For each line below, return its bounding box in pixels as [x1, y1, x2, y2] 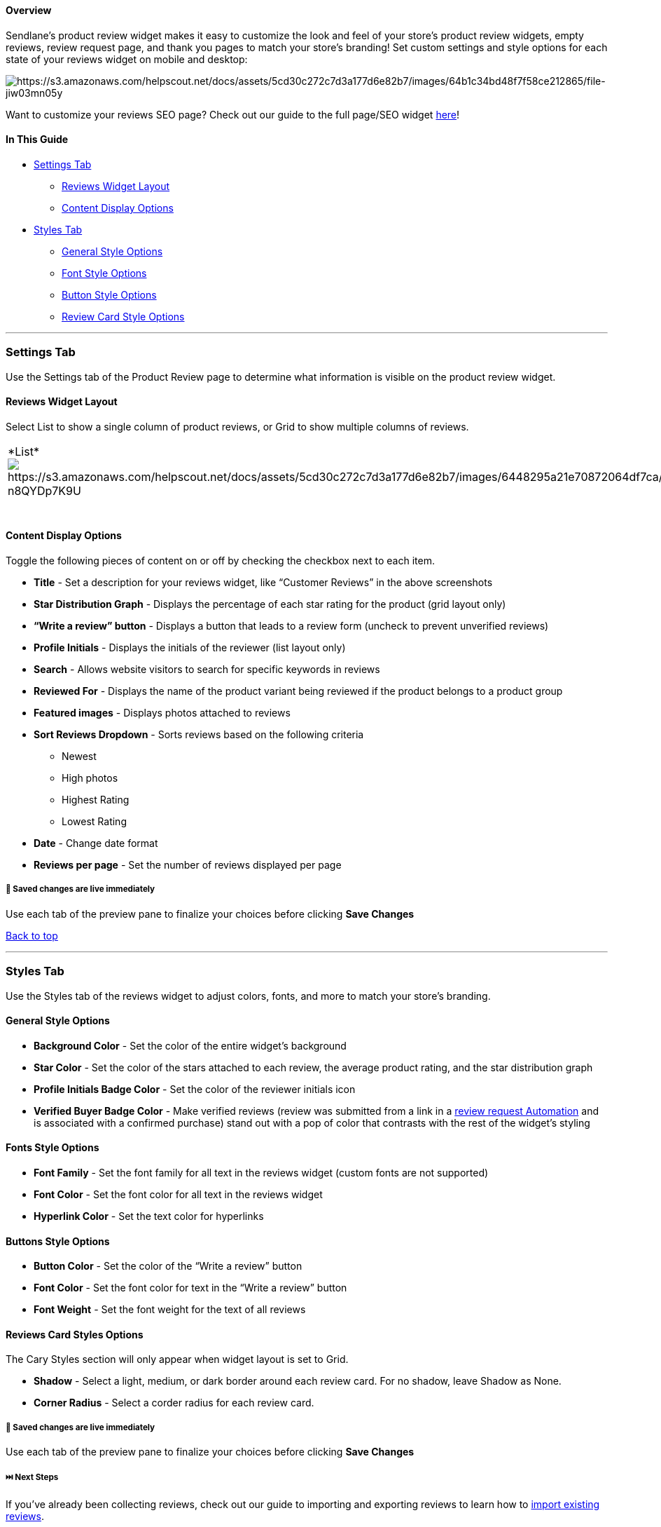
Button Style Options [62, 288, 157, 301]
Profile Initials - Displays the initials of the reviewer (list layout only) [34, 642, 346, 654]
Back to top [6, 929, 58, 942]
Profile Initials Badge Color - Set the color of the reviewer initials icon [34, 1083, 356, 1095]
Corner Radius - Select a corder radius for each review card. [34, 1397, 314, 1409]
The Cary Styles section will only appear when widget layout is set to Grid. [6, 1353, 349, 1366]
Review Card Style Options [62, 310, 185, 323]
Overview [6, 4, 52, 16]
